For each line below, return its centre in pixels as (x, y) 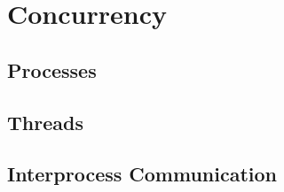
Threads (45, 122)
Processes (52, 69)
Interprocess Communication (142, 174)
